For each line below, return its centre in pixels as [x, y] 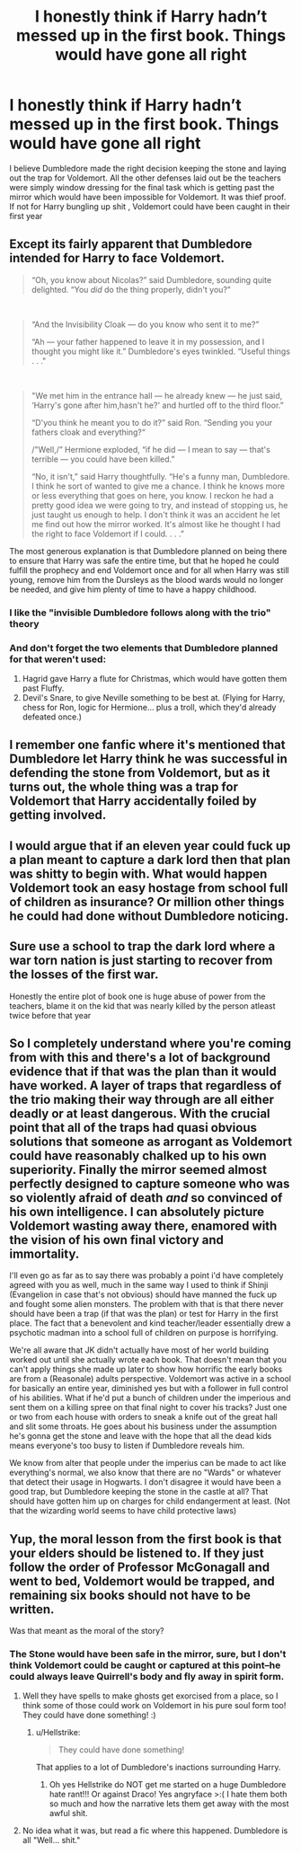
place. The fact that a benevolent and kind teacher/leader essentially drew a [150, 1323]
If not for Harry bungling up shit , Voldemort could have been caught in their [150, 206]
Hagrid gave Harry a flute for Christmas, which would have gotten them [155, 678]
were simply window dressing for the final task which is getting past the [142, 187]
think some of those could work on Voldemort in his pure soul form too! [154, 1706]
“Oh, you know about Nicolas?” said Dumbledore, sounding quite [151, 279]
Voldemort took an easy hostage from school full [149, 888]
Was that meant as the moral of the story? [87, 1631]
